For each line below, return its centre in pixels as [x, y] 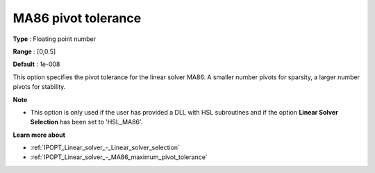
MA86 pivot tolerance [77, 18]
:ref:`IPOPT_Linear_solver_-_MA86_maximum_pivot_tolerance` [119, 157]
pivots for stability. [39, 87]
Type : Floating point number [55, 39]
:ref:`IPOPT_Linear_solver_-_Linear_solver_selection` [105, 148]
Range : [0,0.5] [34, 51]
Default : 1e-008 [36, 64]
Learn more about [39, 135]
